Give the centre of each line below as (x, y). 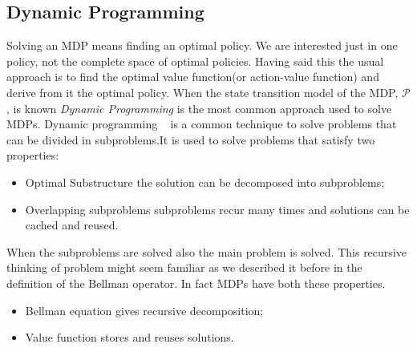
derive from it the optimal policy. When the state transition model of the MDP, (202, 92)
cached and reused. (72, 225)
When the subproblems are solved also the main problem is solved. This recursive (206, 251)
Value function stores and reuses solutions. (130, 337)
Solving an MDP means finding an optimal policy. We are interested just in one (202, 45)
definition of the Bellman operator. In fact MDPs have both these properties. (196, 283)
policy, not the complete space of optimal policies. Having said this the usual (195, 61)
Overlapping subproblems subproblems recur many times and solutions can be (217, 209)
